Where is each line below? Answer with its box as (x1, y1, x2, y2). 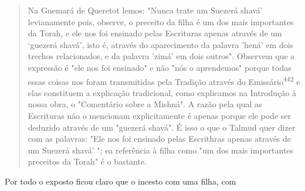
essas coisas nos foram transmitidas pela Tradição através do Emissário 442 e (28, 73, 300, 87)
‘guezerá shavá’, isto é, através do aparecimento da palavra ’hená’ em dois (28, 38, 294, 50)
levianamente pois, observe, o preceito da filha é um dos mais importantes (28, 15, 294, 28)
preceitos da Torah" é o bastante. (28, 155, 147, 168)
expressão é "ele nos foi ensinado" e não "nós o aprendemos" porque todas (28, 61, 292, 73)
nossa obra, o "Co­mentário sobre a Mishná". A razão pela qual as (28, 98, 262, 110)
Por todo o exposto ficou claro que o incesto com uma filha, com (5, 175, 236, 187)
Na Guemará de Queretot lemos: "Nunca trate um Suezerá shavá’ (28, 4, 263, 16)
